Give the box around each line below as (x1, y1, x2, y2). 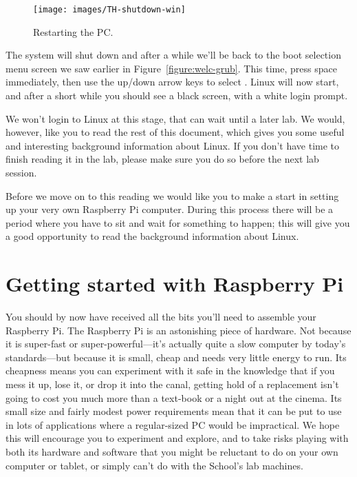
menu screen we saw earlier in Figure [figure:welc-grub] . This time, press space (6, 61, 337, 75)
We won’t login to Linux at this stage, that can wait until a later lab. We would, (6, 111, 345, 125)
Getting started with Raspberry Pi (6, 270, 344, 298)
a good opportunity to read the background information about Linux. (6, 229, 299, 243)
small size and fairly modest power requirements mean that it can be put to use (6, 404, 342, 418)
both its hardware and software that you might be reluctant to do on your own (6, 445, 338, 459)
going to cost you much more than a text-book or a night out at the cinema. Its (6, 390, 342, 405)
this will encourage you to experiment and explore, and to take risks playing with (6, 431, 349, 445)
